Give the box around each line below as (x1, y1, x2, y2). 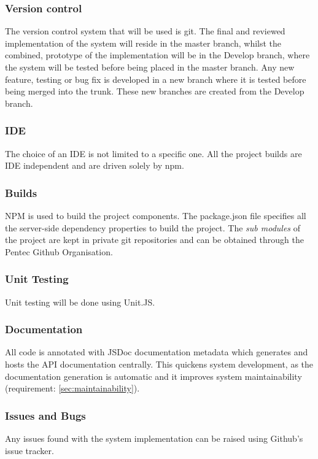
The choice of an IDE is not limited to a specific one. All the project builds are (5, 147, 302, 160)
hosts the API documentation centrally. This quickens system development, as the (5, 358, 314, 370)
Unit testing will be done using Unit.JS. (5, 295, 155, 308)
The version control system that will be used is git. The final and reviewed (5, 25, 285, 37)
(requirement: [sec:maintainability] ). (5, 382, 140, 395)
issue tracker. (5, 444, 54, 457)
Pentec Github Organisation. (5, 245, 113, 258)
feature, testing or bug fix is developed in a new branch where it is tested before (5, 72, 306, 85)
